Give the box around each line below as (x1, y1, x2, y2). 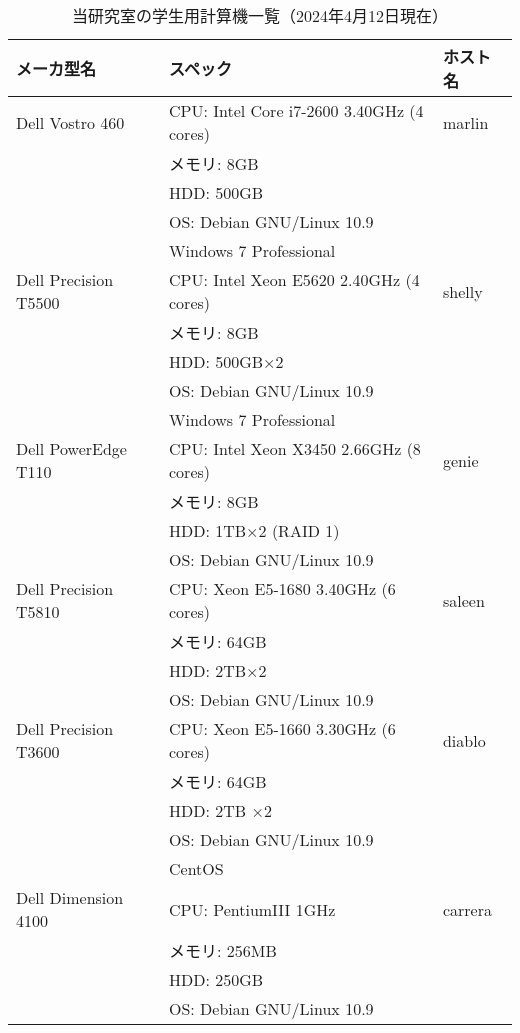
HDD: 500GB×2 (169, 350, 284, 373)
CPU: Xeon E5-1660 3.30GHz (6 (169, 717, 396, 740)
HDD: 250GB (169, 968, 264, 991)
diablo (442, 728, 486, 752)
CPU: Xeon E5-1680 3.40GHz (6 (169, 577, 396, 600)
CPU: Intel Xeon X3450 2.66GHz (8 (169, 437, 421, 460)
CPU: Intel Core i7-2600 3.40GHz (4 (169, 99, 424, 122)
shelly (442, 279, 483, 303)
